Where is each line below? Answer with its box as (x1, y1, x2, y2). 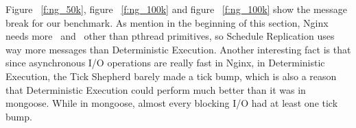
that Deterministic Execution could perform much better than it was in (5, 82, 306, 97)
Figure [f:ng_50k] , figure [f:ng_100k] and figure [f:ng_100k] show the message (5, 2, 348, 16)
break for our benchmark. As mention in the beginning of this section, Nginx (5, 15, 329, 29)
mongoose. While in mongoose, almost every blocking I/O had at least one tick (5, 96, 338, 110)
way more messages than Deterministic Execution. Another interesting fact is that (5, 42, 351, 56)
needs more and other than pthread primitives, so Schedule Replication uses (5, 29, 335, 43)
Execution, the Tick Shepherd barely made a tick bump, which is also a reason (5, 68, 337, 83)
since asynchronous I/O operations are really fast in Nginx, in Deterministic (5, 55, 325, 70)
